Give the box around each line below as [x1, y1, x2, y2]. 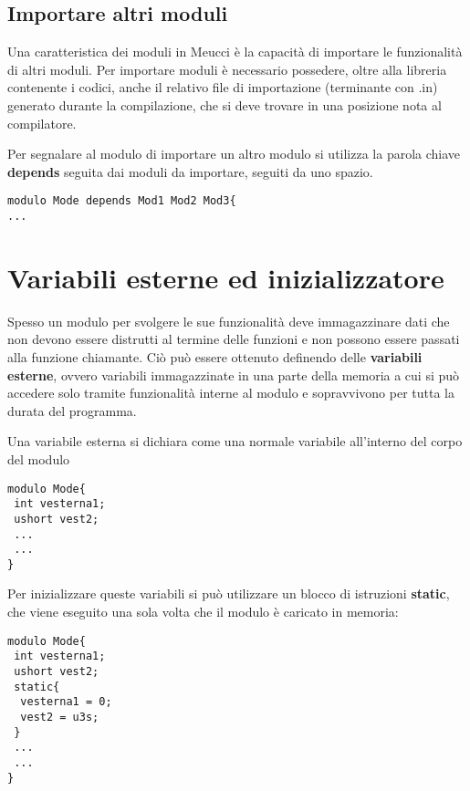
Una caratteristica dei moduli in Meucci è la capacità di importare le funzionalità [7, 42, 463, 61]
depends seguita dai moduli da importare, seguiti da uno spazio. [7, 161, 373, 181]
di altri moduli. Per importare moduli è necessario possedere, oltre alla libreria [7, 59, 447, 78]
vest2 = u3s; [20, 710, 99, 723]
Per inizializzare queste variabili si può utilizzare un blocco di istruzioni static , [7, 584, 450, 603]
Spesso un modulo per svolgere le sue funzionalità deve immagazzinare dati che [7, 311, 450, 330]
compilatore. [7, 113, 77, 132]
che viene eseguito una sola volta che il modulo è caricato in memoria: [7, 602, 399, 621]
